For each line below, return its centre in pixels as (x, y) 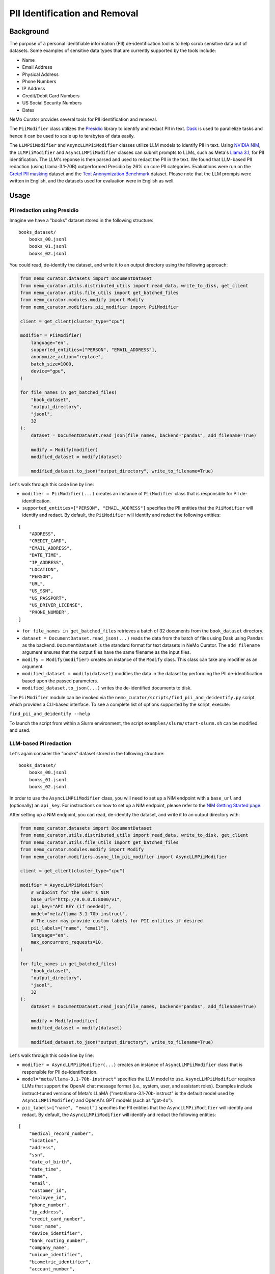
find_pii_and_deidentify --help (50, 714)
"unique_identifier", (56, 1255)
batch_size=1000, (52, 364)
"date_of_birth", (50, 1162)
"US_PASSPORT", (48, 598)
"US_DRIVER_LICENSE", (56, 605)
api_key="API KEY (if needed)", (71, 907)
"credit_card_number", (57, 1219)
